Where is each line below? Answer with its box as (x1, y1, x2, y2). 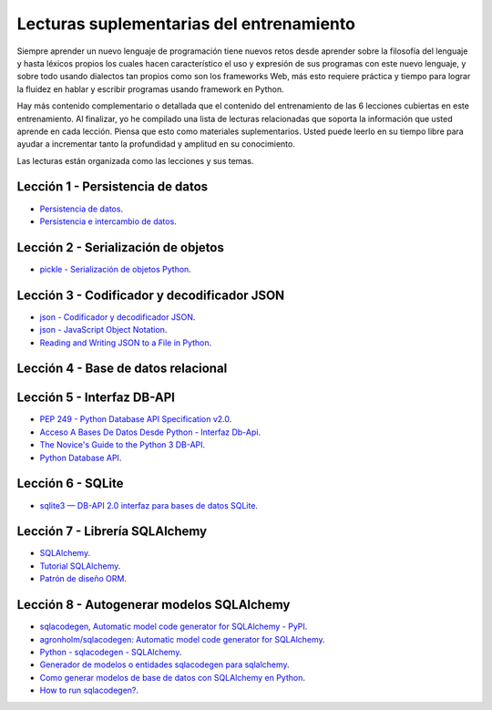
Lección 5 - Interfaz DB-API (16, 390, 175, 406)
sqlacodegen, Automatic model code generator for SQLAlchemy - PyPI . (39, 621, 308, 633)
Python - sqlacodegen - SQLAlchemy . (39, 646, 182, 657)
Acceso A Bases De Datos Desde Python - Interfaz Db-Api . (39, 427, 261, 437)
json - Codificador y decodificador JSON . (39, 311, 196, 323)
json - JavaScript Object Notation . (39, 324, 168, 335)
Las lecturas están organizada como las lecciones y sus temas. (16, 155, 254, 166)
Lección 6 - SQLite (16, 476, 124, 491)
